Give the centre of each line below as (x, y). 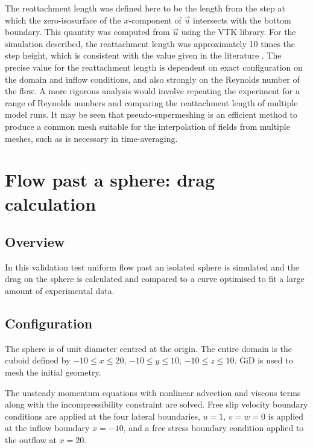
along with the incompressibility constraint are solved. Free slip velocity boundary (156, 404)
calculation (51, 203)
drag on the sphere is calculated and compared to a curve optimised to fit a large (155, 279)
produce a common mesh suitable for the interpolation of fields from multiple (147, 126)
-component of (155, 20)
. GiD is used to (264, 360)
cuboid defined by (38, 360)
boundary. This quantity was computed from (87, 32)
